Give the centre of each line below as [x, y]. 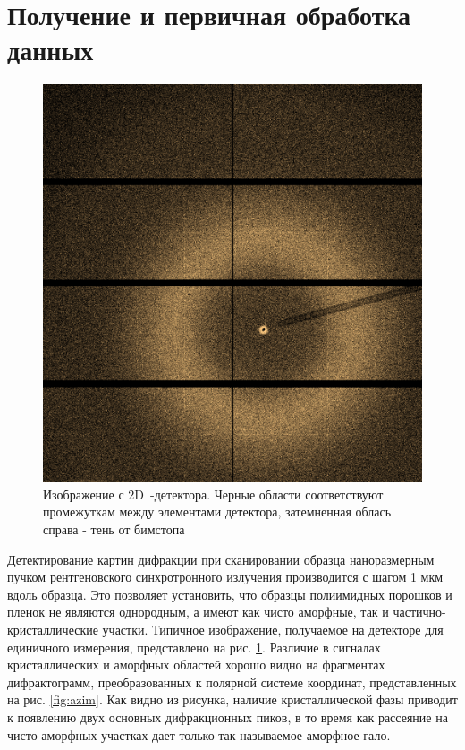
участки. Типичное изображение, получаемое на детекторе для [273, 629]
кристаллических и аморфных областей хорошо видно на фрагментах [196, 665]
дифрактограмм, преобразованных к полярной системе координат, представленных [232, 682]
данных [51, 50]
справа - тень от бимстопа [114, 529]
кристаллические [53, 629]
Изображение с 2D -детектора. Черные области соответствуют [213, 494]
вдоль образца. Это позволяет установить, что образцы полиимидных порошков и [230, 594]
